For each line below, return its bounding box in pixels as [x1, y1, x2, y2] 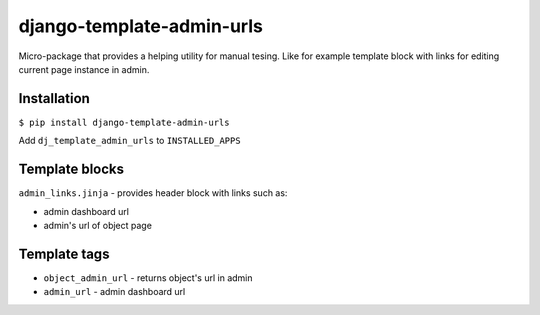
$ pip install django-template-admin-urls [18, 116, 230, 128]
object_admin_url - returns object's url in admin [43, 271, 253, 284]
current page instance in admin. [18, 63, 150, 75]
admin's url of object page [43, 219, 152, 231]
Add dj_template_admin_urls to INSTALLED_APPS [18, 135, 241, 147]
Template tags [18, 245, 110, 262]
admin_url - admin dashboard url [43, 286, 186, 298]
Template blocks [18, 161, 125, 178]
